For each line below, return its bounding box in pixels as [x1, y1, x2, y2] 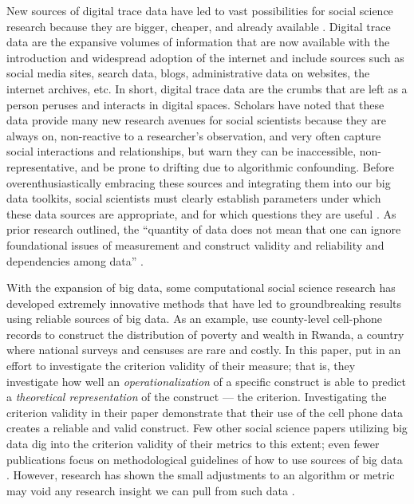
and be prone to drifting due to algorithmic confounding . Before [81, 158, 394, 175]
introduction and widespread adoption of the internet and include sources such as [6, 49, 404, 65]
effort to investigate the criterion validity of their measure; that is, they [6, 357, 356, 374]
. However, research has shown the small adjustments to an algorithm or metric [6, 467, 395, 483]
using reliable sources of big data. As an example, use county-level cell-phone [6, 310, 382, 327]
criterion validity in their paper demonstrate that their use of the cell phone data [6, 404, 404, 420]
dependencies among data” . [6, 252, 144, 269]
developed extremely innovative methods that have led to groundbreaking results [6, 294, 402, 311]
